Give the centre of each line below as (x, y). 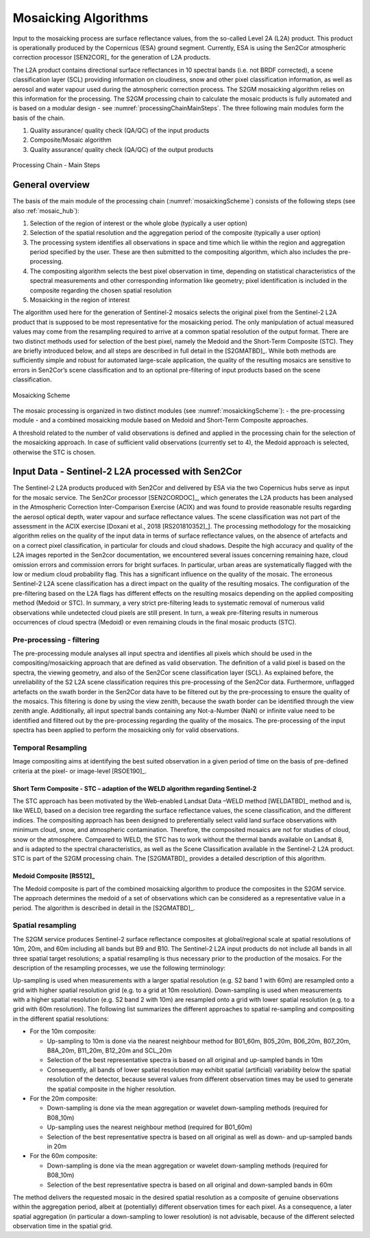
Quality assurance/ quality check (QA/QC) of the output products (122, 149)
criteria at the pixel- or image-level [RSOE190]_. (80, 771)
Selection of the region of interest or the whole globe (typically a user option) (139, 223)
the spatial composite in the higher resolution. (111, 1089)
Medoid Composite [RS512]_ (54, 876)
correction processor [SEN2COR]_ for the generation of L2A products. (112, 58)
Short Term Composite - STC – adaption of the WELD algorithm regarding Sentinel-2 (135, 788)
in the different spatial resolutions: (61, 1019)
